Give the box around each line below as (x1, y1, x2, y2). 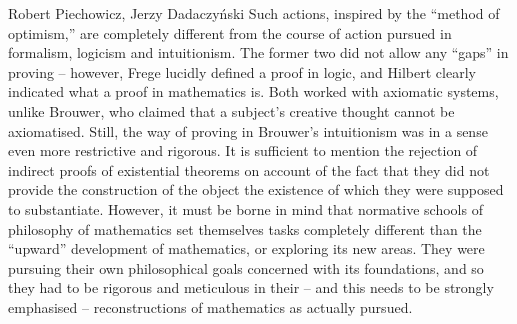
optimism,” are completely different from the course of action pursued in (8, 22, 452, 43)
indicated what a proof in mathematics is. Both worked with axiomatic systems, (8, 81, 499, 102)
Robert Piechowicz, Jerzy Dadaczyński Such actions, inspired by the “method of (8, 3, 500, 23)
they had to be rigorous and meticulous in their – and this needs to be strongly (8, 277, 494, 298)
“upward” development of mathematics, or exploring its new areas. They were (8, 238, 485, 259)
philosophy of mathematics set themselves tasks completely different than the (8, 218, 482, 239)
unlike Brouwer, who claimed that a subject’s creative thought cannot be (8, 100, 455, 121)
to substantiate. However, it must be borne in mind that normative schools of (8, 198, 483, 219)
